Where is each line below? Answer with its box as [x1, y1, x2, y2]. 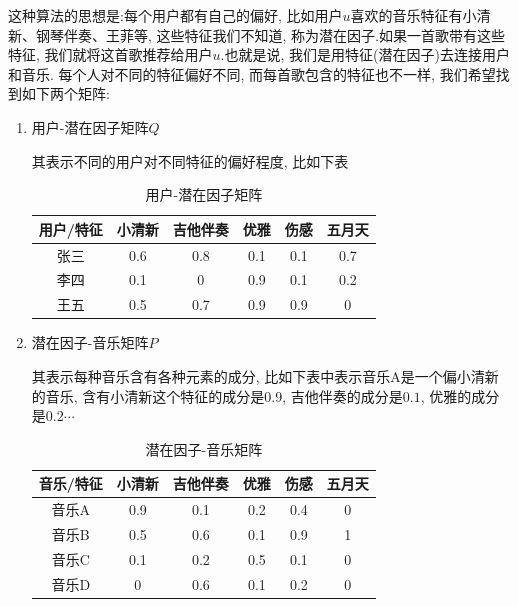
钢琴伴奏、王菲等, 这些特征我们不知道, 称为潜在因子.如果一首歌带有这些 [35, 24, 505, 45]
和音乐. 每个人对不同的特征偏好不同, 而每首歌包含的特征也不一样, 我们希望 [8, 63, 496, 84]
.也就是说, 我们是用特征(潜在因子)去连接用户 [220, 44, 510, 65]
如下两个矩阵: [21, 83, 110, 104]
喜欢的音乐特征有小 [350, 5, 477, 25]
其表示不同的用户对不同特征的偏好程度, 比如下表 [31, 150, 349, 171]
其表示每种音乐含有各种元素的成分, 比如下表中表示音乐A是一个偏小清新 [31, 365, 499, 386]
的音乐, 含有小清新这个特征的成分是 [31, 385, 265, 406]
